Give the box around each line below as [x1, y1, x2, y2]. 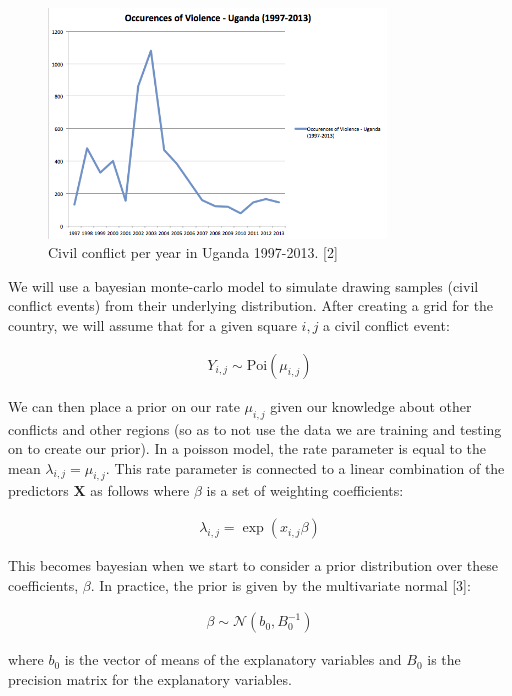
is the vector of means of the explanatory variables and [64, 649, 402, 670]
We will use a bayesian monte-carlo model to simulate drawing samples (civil [8, 275, 479, 296]
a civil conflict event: [323, 315, 450, 336]
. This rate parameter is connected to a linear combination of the [105, 457, 505, 478]
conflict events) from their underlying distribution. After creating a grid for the [8, 295, 494, 316]
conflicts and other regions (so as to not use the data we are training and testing [8, 418, 502, 439]
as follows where [90, 480, 190, 501]
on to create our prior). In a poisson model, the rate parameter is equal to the [8, 438, 487, 459]
